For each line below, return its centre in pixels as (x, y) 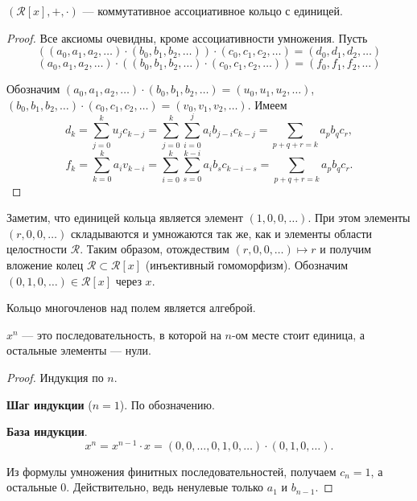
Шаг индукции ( (50, 404)
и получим (346, 249)
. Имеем (267, 104)
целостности (37, 249)
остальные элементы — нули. (79, 350)
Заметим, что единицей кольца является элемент (125, 218)
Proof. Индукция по (55, 377)
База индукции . (47, 431)
